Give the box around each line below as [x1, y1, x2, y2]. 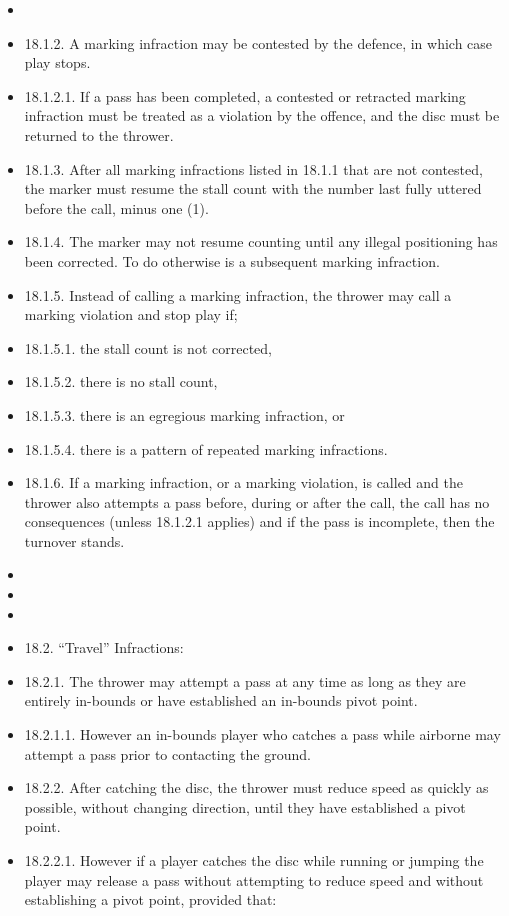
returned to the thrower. [24, 124, 174, 145]
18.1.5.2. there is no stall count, [24, 371, 218, 392]
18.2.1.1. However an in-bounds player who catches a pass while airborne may [24, 724, 501, 745]
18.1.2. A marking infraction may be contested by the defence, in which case [24, 32, 493, 53]
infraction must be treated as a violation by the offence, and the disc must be [24, 105, 500, 126]
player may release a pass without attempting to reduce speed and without [24, 869, 484, 890]
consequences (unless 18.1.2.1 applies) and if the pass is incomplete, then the [24, 511, 495, 532]
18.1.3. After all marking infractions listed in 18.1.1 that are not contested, [24, 158, 483, 179]
